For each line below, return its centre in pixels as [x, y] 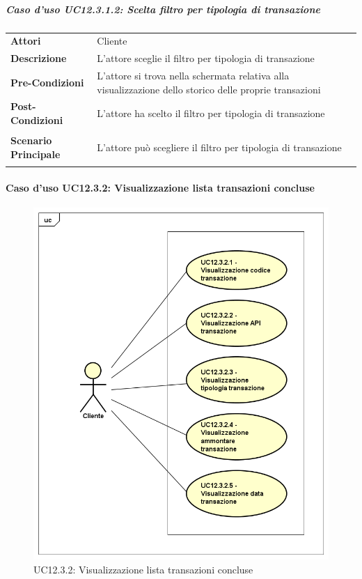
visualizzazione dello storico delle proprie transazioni [209, 89]
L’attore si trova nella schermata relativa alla [193, 75]
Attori [26, 41]
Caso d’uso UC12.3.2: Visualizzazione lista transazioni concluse [160, 187]
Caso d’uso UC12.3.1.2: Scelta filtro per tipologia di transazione [163, 9]
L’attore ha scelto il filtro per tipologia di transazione [211, 113]
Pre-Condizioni [47, 82]
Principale [36, 154]
